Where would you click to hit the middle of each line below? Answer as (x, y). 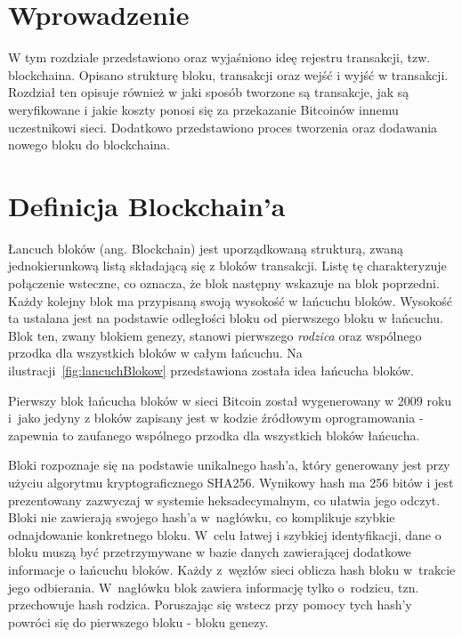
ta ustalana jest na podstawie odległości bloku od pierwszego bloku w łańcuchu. (226, 318)
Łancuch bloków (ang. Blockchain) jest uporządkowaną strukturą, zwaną (206, 248)
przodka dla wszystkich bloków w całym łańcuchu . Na (155, 353)
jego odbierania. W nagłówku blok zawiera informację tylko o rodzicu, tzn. (214, 587)
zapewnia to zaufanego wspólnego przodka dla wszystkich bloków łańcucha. (214, 435)
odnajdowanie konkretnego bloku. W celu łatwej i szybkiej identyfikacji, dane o (225, 534)
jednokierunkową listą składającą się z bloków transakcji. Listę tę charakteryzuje (227, 266)
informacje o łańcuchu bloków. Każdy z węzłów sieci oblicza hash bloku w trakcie (232, 569)
